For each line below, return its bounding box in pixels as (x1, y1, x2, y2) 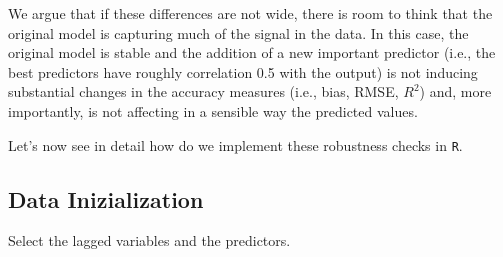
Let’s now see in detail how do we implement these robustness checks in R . (8, 134, 463, 155)
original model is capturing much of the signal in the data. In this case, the (8, 22, 469, 43)
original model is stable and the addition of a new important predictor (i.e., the (8, 42, 496, 63)
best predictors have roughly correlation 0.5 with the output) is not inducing (8, 61, 478, 82)
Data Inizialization (8, 183, 204, 214)
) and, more (419, 81, 492, 102)
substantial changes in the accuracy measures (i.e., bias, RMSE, (8, 81, 399, 102)
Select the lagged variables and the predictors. (8, 230, 291, 251)
